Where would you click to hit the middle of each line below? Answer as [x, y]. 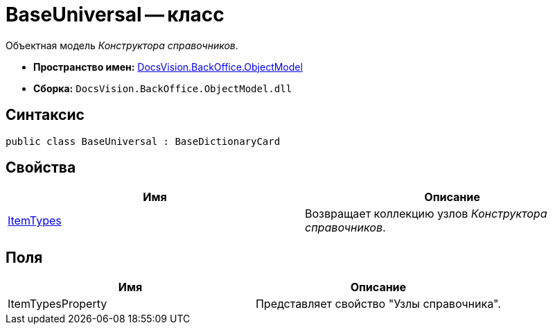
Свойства [41, 168]
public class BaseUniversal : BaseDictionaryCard [143, 141]
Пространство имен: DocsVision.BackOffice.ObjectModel [168, 67]
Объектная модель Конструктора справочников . [122, 45]
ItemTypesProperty [58, 304]
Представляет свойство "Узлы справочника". [378, 304]
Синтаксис [45, 115]
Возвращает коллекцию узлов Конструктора [426, 214]
